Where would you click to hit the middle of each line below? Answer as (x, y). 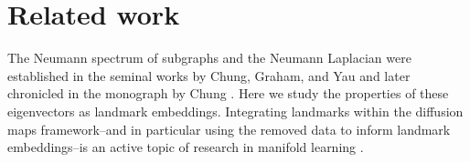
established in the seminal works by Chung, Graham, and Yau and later (209, 75)
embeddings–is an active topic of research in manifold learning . (186, 147)
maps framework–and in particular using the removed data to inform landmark (229, 129)
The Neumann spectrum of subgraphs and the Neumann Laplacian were (209, 58)
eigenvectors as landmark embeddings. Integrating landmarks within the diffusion (235, 111)
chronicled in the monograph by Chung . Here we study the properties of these (228, 93)
